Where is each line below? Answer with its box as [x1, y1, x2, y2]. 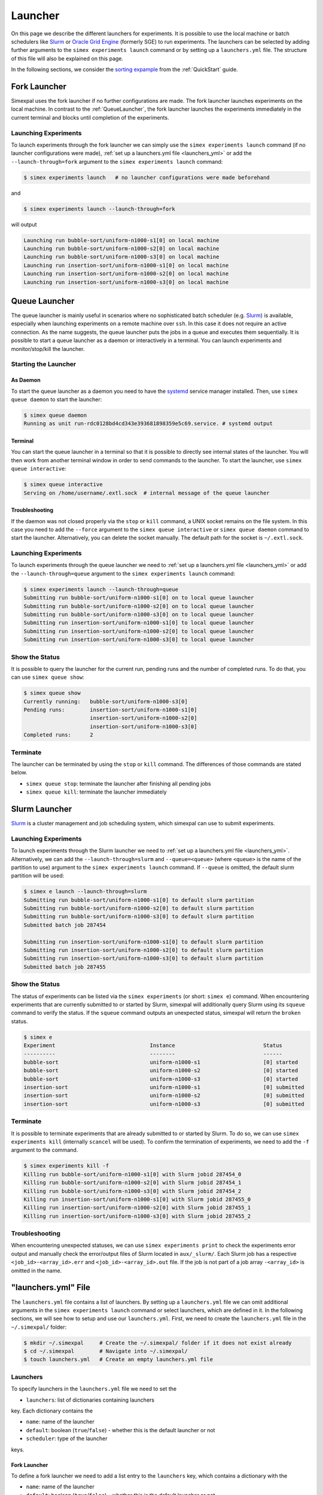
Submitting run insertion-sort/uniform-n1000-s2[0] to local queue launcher [23, 628, 254, 634]
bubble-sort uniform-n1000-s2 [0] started [23, 1067, 298, 1074]
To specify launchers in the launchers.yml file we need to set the [11, 1385, 177, 1393]
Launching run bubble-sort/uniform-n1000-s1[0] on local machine [23, 237, 220, 243]
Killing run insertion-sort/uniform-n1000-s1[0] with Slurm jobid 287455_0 [23, 1196, 251, 1203]
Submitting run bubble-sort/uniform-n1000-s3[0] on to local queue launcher [23, 611, 254, 618]
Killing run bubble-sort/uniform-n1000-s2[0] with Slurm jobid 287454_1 [23, 1179, 242, 1186]
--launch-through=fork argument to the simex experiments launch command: [11, 158, 223, 165]
